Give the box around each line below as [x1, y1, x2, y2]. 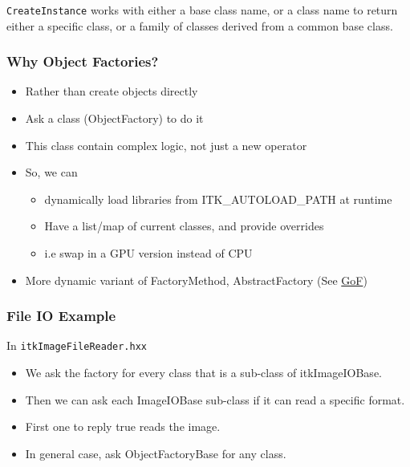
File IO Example [6, 306, 116, 326]
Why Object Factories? [6, 51, 159, 71]
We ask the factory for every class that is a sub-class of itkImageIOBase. [25, 364, 382, 381]
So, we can [25, 164, 78, 181]
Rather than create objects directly [25, 83, 198, 99]
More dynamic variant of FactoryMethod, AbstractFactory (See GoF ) [25, 271, 367, 288]
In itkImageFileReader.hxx [6, 337, 147, 354]
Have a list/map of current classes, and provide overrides [44, 217, 324, 234]
